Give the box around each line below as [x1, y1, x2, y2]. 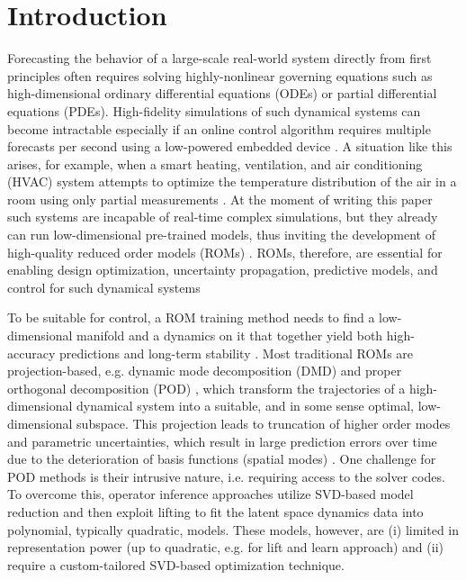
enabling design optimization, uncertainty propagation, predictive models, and [7, 260, 438, 279]
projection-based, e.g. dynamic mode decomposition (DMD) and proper [7, 361, 402, 380]
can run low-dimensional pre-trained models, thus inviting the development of [7, 225, 435, 244]
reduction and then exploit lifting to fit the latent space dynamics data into [7, 502, 424, 521]
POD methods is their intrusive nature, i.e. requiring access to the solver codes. [7, 467, 445, 485]
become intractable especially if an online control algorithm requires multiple [7, 119, 431, 138]
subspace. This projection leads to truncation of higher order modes [76, 414, 451, 432]
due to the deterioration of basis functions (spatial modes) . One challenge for [7, 449, 436, 468]
